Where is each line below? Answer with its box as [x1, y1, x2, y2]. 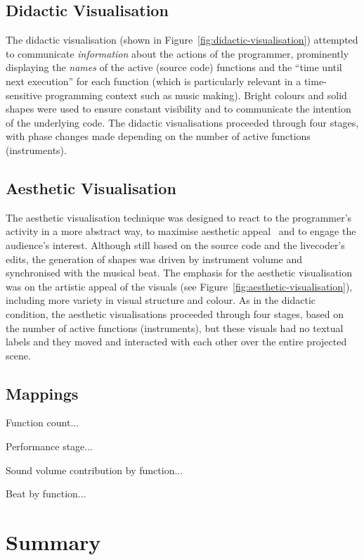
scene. [6, 348, 31, 362]
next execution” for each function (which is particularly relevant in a [6, 73, 301, 88]
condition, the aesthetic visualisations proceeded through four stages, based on [6, 306, 344, 321]
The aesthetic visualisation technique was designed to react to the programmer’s [6, 210, 352, 224]
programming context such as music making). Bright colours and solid [45, 87, 347, 102]
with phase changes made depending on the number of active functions [6, 129, 311, 144]
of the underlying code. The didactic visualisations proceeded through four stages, [6, 115, 359, 129]
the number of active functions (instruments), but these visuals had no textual [6, 320, 344, 335]
